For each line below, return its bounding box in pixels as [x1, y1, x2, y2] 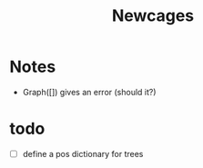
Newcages [111, 5, 195, 26]
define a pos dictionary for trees [22, 148, 144, 159]
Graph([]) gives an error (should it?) [22, 86, 157, 97]
